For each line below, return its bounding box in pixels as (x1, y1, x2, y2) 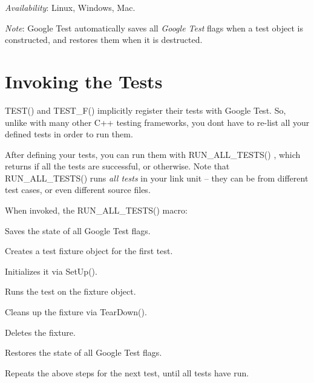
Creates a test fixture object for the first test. (5, 244, 173, 257)
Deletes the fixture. (5, 326, 76, 338)
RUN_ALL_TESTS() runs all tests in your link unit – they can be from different (5, 171, 309, 184)
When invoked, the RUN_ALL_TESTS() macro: (5, 204, 188, 217)
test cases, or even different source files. (5, 183, 151, 196)
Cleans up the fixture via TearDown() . (5, 306, 147, 318)
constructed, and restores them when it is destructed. (5, 33, 203, 46)
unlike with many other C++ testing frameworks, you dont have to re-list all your (5, 116, 310, 128)
